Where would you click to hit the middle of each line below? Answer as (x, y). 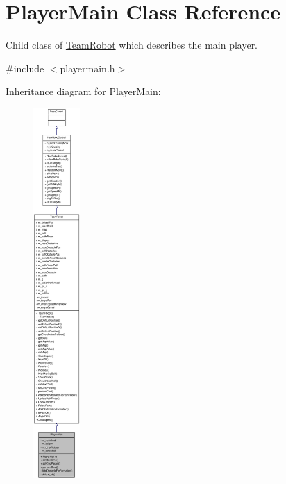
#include (25, 68)
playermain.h (87, 68)
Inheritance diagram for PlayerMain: (83, 91)
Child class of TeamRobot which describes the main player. (132, 45)
